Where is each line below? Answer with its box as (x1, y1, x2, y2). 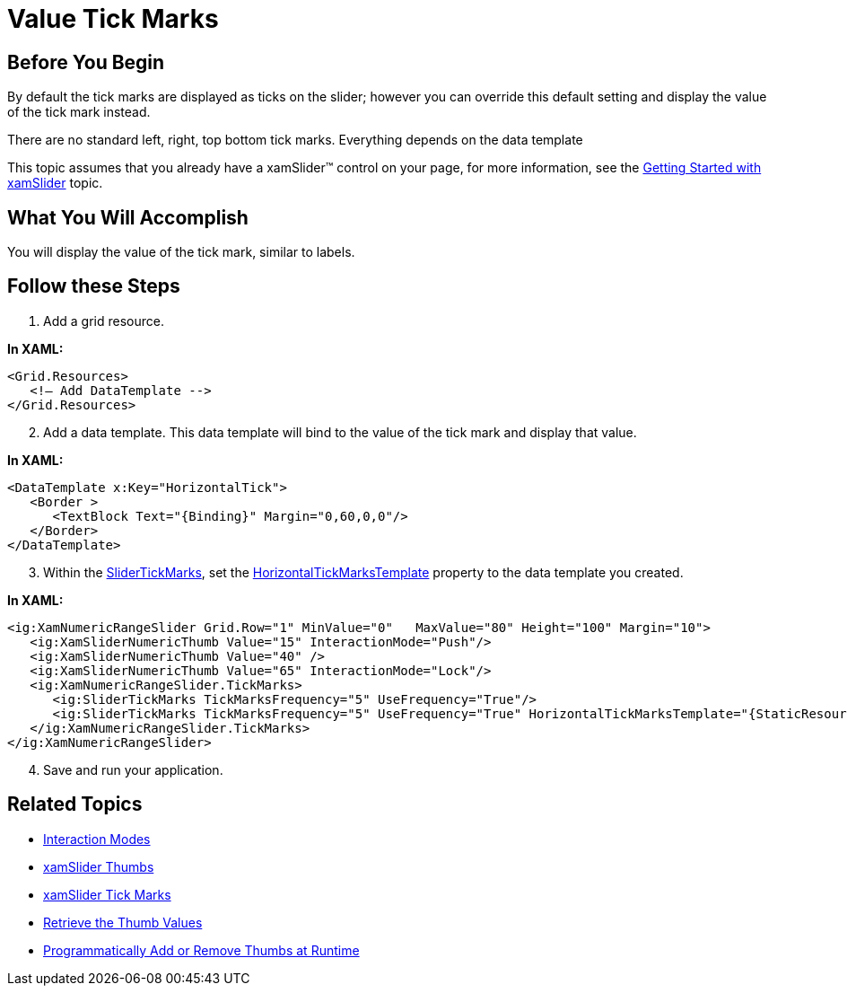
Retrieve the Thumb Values (43, 914, 203, 930)
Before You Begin (7, 50, 165, 74)
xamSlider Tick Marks (43, 886, 171, 902)
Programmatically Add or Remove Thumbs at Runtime (43, 942, 360, 958)
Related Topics (7, 793, 143, 816)
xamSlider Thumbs (43, 858, 154, 874)
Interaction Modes (43, 830, 151, 847)
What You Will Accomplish (7, 206, 249, 229)
